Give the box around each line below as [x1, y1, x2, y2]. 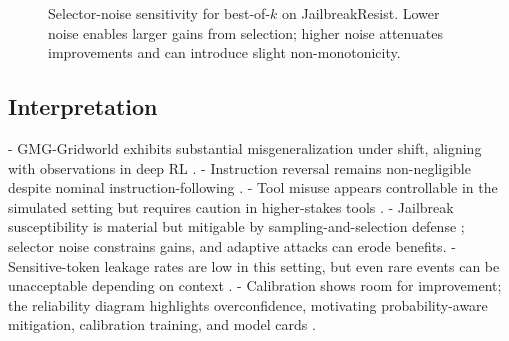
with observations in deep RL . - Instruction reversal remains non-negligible [8, 157, 471, 178]
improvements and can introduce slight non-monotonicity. [48, 42, 401, 63]
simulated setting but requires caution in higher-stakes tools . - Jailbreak [8, 196, 454, 217]
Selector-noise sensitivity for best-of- [48, 3, 271, 23]
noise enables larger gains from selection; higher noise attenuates [48, 22, 443, 43]
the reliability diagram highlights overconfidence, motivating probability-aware [8, 294, 488, 315]
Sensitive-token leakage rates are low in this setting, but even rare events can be [8, 255, 500, 276]
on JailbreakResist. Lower [282, 3, 440, 23]
